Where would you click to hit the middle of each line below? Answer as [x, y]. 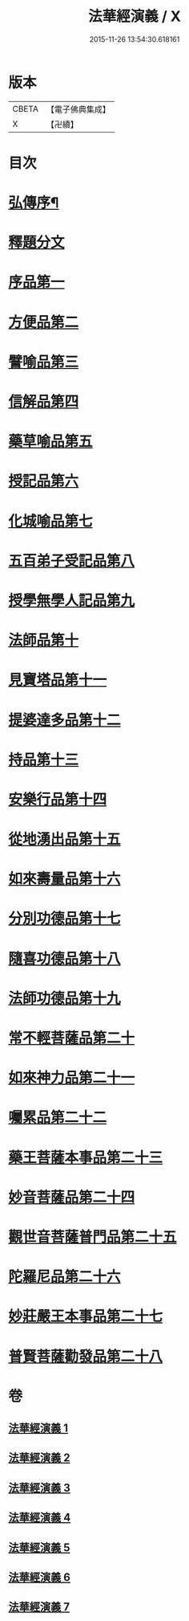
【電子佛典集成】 [78, 109]
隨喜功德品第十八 [65, 958]
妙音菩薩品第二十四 [72, 1197]
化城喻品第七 [51, 521]
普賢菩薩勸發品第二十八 [86, 1356]
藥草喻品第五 [51, 442]
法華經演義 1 [38, 1429]
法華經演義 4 [40, 1518]
